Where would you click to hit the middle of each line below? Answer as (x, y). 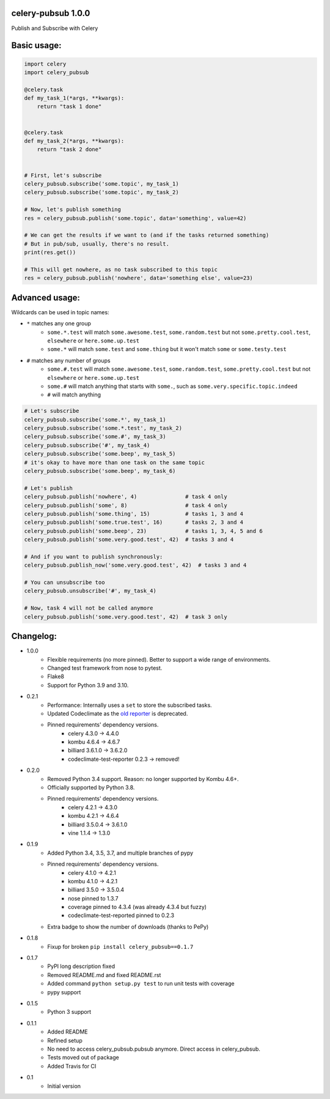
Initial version (64, 1086)
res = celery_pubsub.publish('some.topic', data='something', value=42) (135, 218)
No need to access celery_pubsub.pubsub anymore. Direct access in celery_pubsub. (154, 1049)
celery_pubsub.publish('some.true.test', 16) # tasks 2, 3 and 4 (134, 523)
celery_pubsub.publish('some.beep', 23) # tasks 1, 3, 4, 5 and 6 (143, 531)
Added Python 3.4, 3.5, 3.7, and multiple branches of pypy (120, 853)
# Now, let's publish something (73, 210)
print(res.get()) (50, 252)
